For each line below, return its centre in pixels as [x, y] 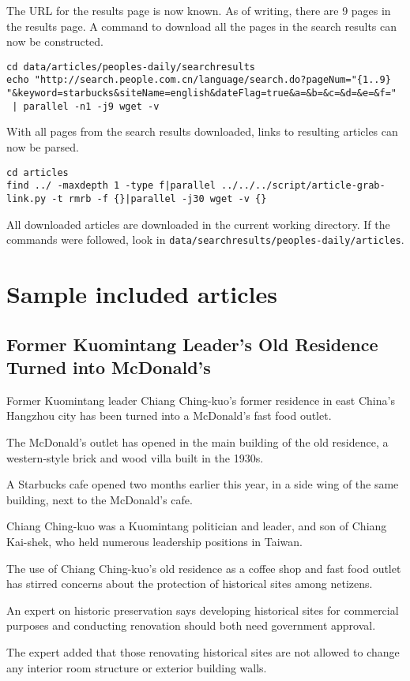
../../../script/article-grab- [303, 186]
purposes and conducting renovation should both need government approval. [191, 625]
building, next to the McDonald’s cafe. [100, 499]
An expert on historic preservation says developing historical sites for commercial [203, 610]
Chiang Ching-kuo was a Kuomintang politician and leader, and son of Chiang [197, 526]
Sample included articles [142, 294]
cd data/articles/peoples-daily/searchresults [131, 67]
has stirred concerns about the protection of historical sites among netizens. [190, 584]
